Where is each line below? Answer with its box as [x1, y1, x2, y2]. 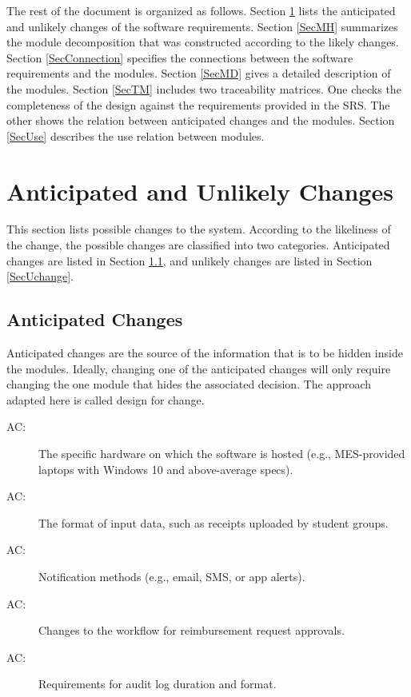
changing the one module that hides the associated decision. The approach [6, 376, 372, 392]
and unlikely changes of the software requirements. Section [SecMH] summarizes [6, 18, 398, 34]
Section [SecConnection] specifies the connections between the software [6, 49, 353, 66]
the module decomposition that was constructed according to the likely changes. [6, 34, 399, 50]
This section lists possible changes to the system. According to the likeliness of [6, 221, 391, 237]
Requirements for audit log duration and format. [38, 675, 277, 692]
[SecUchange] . [6, 268, 74, 285]
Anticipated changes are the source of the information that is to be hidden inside [6, 345, 403, 361]
